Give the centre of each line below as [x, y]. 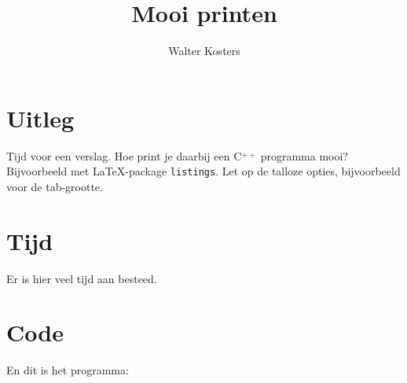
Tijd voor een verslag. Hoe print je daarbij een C [124, 155]
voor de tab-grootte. [55, 186]
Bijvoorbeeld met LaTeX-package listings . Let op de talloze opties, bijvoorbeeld [203, 171]
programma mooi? [304, 155]
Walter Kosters [204, 51]
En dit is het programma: [68, 370]
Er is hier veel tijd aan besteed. [82, 278]
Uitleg [40, 118]
